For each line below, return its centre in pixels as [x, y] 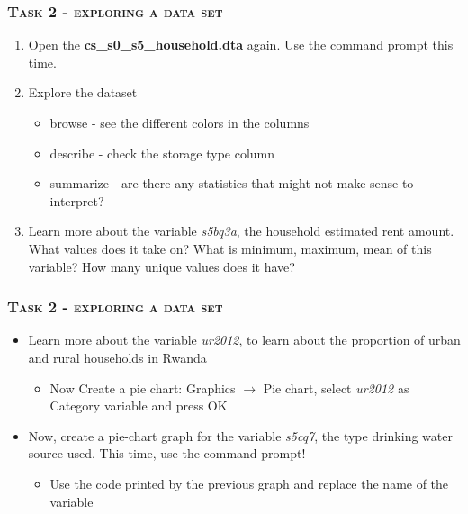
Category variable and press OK [139, 406]
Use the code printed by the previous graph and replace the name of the [249, 483]
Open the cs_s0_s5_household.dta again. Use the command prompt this [241, 45]
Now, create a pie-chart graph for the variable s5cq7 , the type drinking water [240, 435]
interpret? [77, 200]
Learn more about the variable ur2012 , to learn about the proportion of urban [244, 340]
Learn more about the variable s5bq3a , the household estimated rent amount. [241, 231]
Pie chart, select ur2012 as [336, 388]
